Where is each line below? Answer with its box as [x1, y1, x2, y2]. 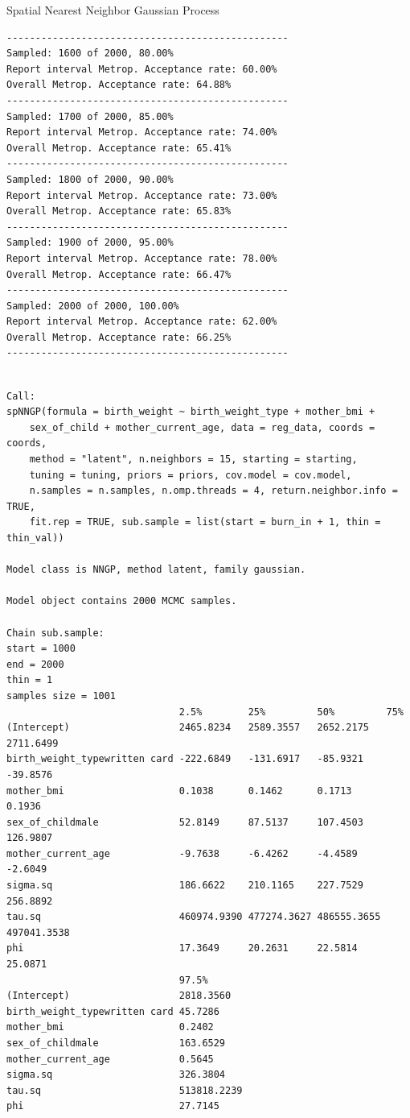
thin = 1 [6, 674, 53, 686]
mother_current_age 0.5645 [6, 1053, 214, 1065]
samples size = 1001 [6, 689, 117, 702]
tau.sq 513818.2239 [6, 1084, 243, 1096]
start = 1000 [6, 643, 76, 655]
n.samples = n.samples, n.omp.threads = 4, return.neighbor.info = [29, 485, 398, 497]
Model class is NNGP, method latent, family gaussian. [6, 564, 306, 576]
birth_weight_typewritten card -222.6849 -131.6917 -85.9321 [6, 753, 363, 765]
